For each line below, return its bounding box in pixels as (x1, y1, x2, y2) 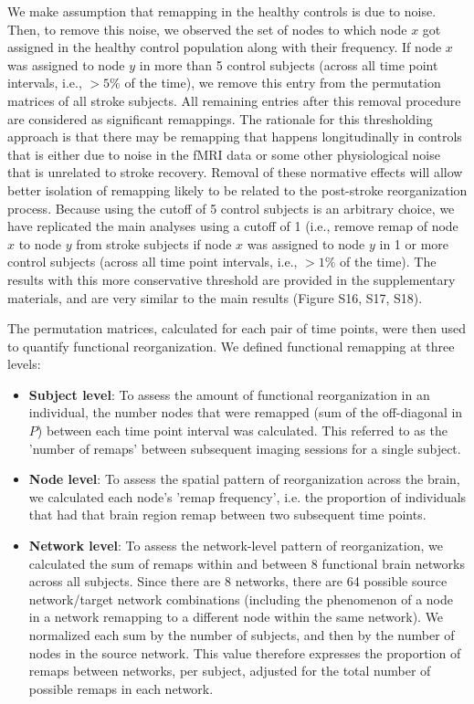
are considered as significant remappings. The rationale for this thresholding (7, 109, 433, 128)
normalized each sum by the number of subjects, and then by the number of (28, 625, 455, 644)
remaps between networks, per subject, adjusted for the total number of (28, 661, 431, 680)
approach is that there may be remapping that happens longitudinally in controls (7, 127, 462, 146)
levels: (7, 354, 41, 373)
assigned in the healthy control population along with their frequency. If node (7, 37, 442, 57)
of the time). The (340, 252, 437, 271)
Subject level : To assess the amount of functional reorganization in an (28, 384, 430, 404)
